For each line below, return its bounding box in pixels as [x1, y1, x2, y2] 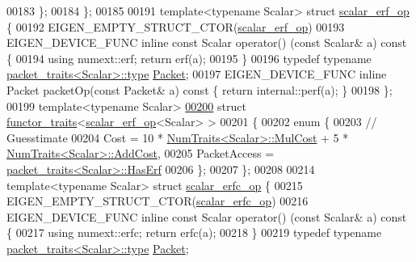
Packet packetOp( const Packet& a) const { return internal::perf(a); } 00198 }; [6, 81, 393, 98]
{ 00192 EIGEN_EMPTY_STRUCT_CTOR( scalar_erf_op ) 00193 [6, 18, 345, 35]
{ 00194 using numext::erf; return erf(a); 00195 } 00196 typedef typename [6, 49, 372, 66]
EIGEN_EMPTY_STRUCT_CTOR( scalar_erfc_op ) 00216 [6, 192, 309, 209]
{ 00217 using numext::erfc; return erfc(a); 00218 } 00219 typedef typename [6, 224, 382, 241]
